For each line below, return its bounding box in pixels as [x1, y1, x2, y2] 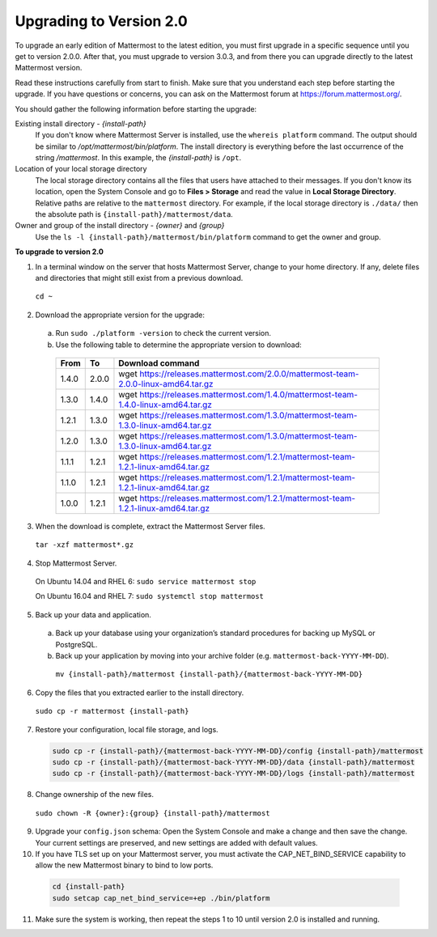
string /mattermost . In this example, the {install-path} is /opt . [35, 153, 242, 163]
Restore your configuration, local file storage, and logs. [35, 724, 218, 734]
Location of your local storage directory [15, 164, 147, 174]
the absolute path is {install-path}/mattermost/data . [35, 210, 234, 219]
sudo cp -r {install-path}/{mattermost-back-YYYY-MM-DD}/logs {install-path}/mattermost [52, 769, 416, 778]
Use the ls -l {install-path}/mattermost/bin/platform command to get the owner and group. [35, 231, 382, 242]
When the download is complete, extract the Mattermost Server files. [35, 521, 266, 531]
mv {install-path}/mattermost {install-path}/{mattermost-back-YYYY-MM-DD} [55, 670, 363, 679]
